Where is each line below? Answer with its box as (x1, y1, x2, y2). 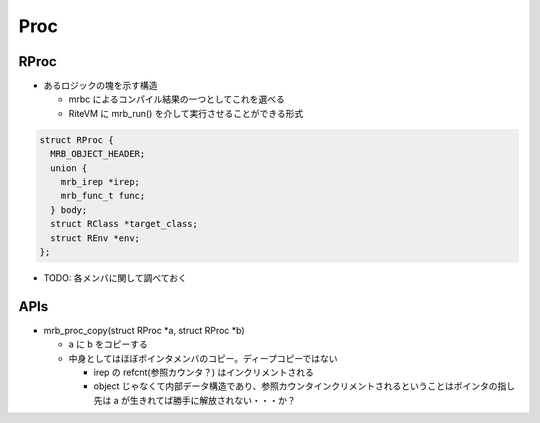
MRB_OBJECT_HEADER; (50, 148, 146, 160)
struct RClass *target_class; (50, 218, 199, 230)
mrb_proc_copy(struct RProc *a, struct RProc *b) (43, 324, 245, 336)
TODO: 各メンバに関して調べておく (43, 271, 187, 284)
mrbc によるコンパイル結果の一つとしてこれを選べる (68, 93, 285, 105)
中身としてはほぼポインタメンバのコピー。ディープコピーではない (68, 352, 339, 364)
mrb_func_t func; (60, 190, 146, 202)
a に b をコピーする (68, 338, 149, 350)
